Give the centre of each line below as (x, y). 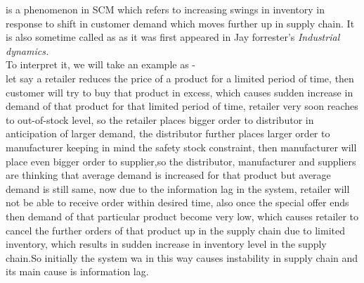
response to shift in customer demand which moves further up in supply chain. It (180, 23)
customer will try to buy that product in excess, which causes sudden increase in (180, 92)
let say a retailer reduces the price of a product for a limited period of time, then (180, 78)
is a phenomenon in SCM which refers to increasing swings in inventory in (165, 9)
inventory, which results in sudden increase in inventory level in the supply (166, 244)
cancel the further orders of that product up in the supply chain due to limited (176, 230)
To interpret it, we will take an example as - (101, 64)
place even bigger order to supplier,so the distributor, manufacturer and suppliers (181, 161)
